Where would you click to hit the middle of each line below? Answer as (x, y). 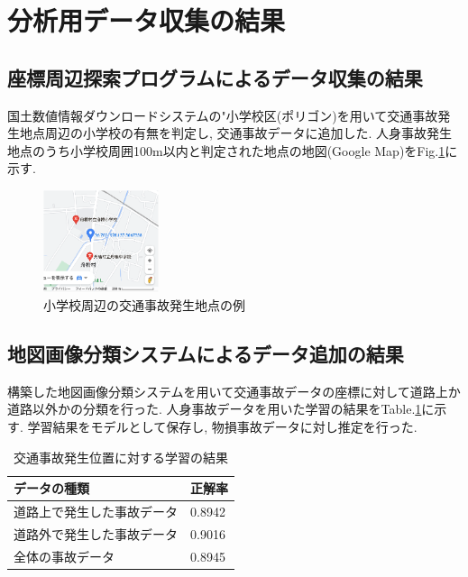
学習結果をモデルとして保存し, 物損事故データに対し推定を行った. (222, 426)
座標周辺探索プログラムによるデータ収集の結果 (215, 77)
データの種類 (51, 488)
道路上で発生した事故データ (96, 511)
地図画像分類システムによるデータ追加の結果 (206, 353)
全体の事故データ (64, 556)
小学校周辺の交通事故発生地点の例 (144, 304)
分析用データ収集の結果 (147, 20)
